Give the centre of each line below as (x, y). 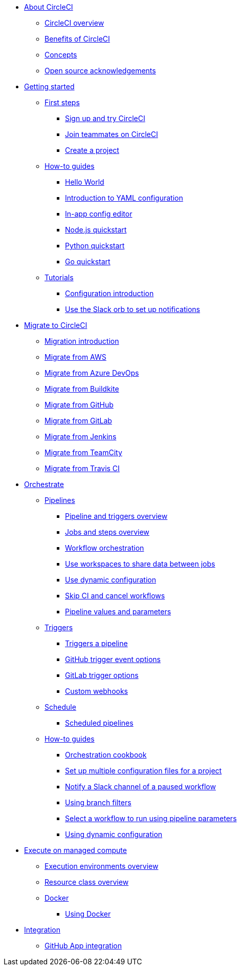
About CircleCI (49, 7)
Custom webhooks (97, 691)
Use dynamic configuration (111, 580)
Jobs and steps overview (107, 532)
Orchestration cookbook (106, 755)
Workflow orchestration (105, 548)
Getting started (49, 86)
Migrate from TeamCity (83, 452)
